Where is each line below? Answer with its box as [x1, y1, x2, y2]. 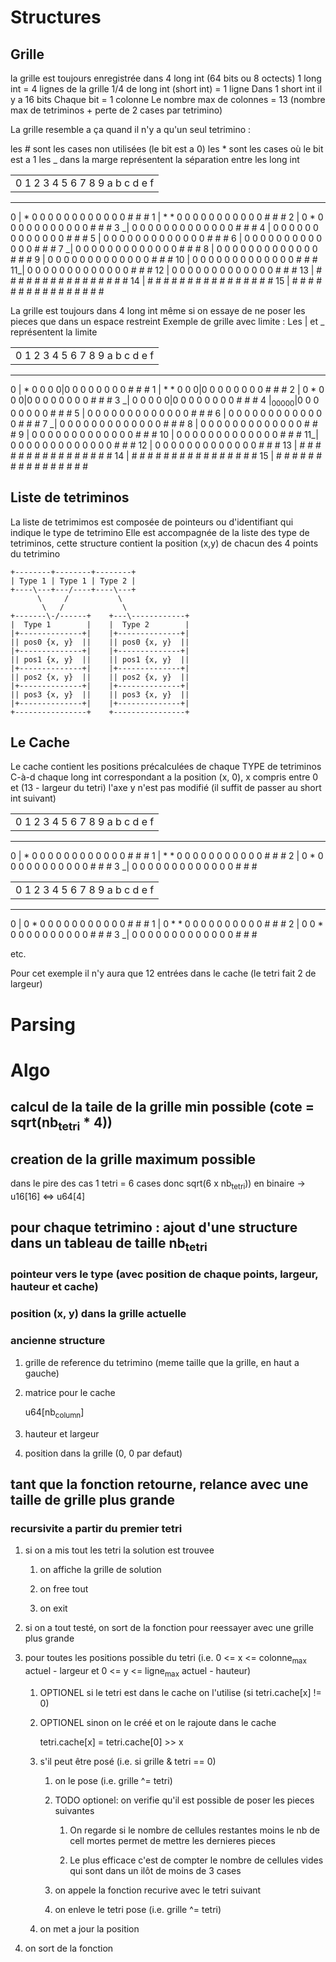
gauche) [24, 1367, 60, 1379]
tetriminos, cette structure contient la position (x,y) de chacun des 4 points [10, 537, 319, 549]
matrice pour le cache [24, 1386, 116, 1398]
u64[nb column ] [24, 1406, 85, 1420]
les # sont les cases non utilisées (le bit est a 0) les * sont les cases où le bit [10, 143, 324, 155]
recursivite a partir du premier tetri [10, 1521, 183, 1535]
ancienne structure [10, 1334, 106, 1348]
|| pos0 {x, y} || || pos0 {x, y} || [10, 637, 190, 647]
